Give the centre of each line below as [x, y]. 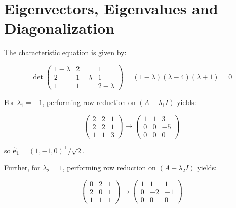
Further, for [22, 167]
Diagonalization [60, 28]
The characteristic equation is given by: [65, 52]
